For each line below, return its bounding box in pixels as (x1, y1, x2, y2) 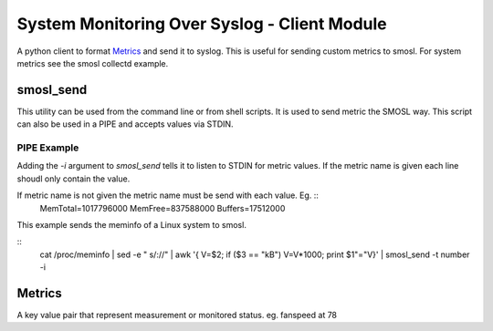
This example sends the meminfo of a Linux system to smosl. (16, 219, 246, 230)
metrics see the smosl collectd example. (16, 57, 169, 68)
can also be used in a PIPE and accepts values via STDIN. (16, 119, 234, 129)
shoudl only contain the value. (16, 173, 131, 184)
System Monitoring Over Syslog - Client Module (16, 14, 387, 34)
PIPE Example (16, 141, 79, 154)
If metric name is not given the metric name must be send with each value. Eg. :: (16, 190, 320, 201)
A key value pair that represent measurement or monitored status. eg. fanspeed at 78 (16, 310, 338, 321)
